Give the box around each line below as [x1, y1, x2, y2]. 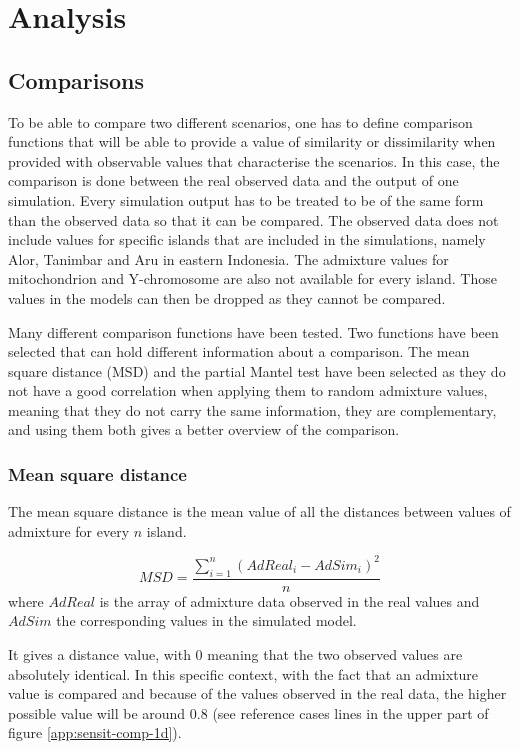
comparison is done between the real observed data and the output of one [8, 170, 459, 191]
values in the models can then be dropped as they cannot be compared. [8, 287, 446, 308]
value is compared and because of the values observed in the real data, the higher [8, 683, 507, 704]
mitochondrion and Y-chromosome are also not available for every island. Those [8, 268, 497, 289]
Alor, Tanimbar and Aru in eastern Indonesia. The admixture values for [8, 248, 449, 269]
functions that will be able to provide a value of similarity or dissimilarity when [8, 131, 496, 152]
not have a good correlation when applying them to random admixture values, [8, 380, 488, 401]
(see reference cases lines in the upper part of [212, 702, 489, 723]
